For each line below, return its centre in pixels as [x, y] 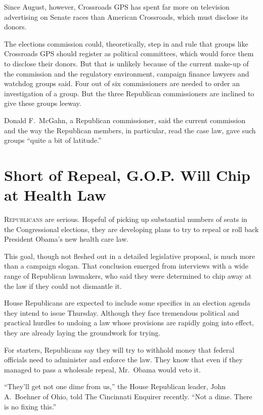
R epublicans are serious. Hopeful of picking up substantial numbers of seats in [126, 219]
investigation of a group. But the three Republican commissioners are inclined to [129, 93]
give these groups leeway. [43, 103]
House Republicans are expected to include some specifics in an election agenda [127, 303]
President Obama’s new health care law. [67, 239]
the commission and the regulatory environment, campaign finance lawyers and [127, 73]
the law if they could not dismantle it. [63, 286]
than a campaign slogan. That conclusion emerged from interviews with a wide [126, 266]
